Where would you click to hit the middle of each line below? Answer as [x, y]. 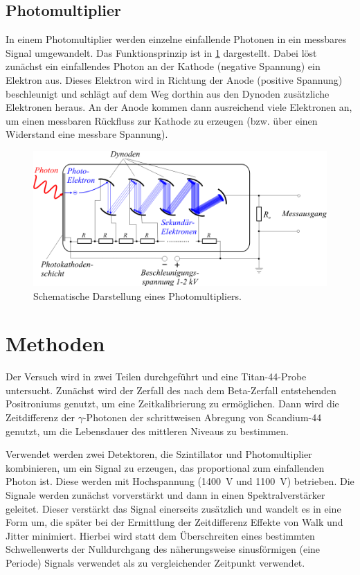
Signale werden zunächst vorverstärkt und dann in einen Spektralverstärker [165, 495]
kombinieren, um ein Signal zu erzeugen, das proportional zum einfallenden [165, 467]
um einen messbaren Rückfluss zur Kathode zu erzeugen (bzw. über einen [162, 120]
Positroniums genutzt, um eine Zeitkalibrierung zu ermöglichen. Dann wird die [172, 404]
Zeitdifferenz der [40, 417]
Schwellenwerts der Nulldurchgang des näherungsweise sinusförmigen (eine [163, 549]
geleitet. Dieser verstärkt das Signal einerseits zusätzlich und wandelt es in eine [173, 508]
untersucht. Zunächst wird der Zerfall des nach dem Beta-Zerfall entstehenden [171, 390]
